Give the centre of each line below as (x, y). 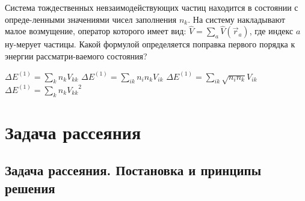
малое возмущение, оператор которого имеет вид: (96, 31)
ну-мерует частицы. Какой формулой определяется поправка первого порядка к (150, 44)
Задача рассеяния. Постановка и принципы (133, 170)
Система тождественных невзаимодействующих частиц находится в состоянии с (152, 7)
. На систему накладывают (236, 19)
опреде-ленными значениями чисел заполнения (91, 19)
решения (30, 187)
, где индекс (271, 31)
